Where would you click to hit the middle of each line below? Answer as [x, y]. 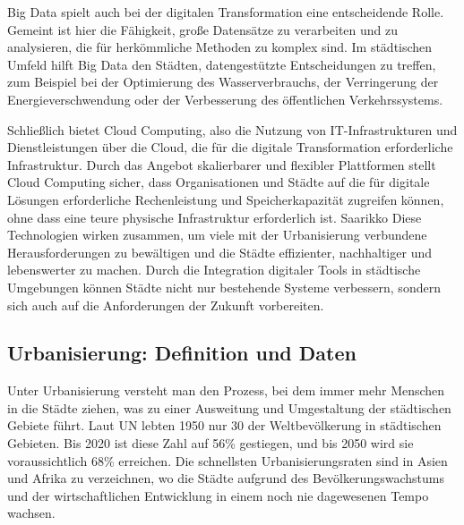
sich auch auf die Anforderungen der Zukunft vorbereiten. [166, 305]
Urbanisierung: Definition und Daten [182, 353]
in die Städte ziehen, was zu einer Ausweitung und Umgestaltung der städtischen [229, 407]
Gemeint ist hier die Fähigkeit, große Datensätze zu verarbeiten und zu [203, 29]
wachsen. [31, 513]
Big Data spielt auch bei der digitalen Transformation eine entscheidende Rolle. [226, 12]
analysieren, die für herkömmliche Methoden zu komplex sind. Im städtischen [220, 47]
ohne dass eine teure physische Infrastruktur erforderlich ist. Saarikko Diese [215, 217]
